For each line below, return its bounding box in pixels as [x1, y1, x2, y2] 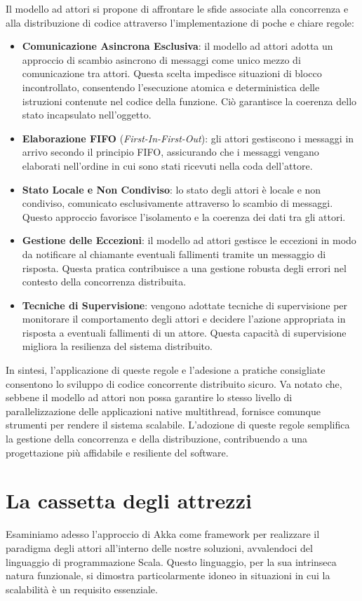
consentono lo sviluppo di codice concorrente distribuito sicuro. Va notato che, [6, 376, 342, 391]
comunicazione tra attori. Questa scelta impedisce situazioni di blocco [22, 66, 322, 81]
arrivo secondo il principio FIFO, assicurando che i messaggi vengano [22, 144, 319, 159]
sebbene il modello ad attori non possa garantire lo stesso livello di [6, 390, 293, 405]
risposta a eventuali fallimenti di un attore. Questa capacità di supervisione [22, 325, 347, 339]
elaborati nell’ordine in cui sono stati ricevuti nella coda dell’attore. [22, 158, 313, 173]
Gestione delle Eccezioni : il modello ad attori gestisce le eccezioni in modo [22, 233, 356, 248]
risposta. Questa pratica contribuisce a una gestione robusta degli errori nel [22, 260, 347, 275]
